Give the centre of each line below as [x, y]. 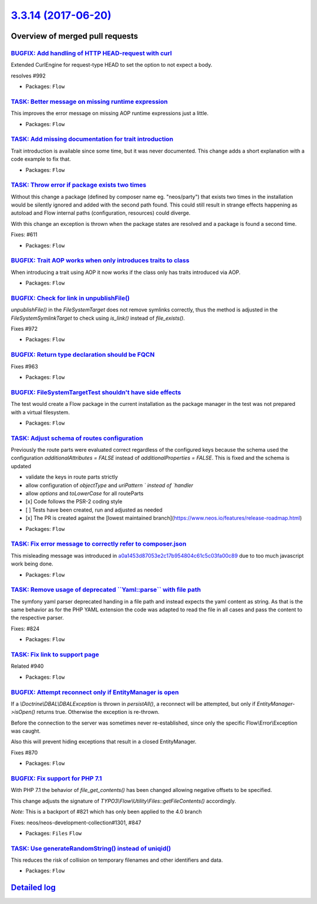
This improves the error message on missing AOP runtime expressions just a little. [109, 113]
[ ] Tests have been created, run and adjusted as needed [94, 510]
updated [21, 466]
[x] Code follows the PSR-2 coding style [74, 502]
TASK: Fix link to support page [55, 654]
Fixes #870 [24, 752]
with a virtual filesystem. [40, 412]
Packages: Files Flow [54, 833]
